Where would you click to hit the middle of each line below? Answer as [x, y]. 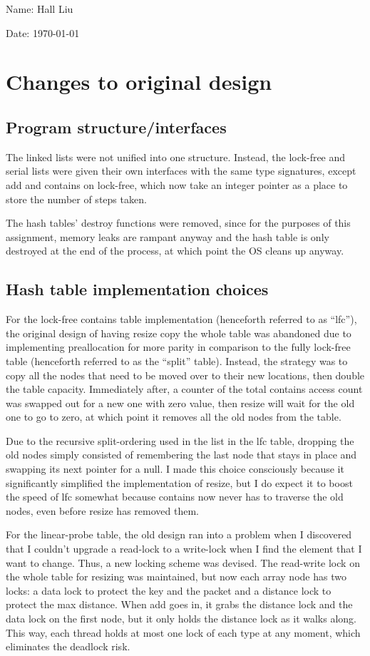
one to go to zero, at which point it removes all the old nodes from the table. [174, 417]
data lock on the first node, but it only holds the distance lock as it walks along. [181, 618]
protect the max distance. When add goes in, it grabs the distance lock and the [179, 604]
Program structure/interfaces [116, 127]
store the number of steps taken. [76, 199]
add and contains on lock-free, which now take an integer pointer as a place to [177, 184]
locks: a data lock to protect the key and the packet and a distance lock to [169, 590]
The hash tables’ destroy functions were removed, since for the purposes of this [178, 223]
